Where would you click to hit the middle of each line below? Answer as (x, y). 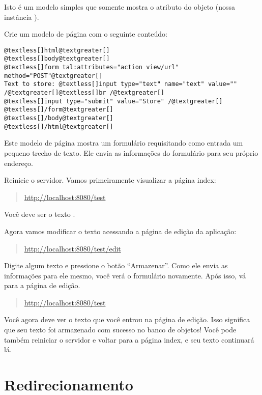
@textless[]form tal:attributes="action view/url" (92, 67)
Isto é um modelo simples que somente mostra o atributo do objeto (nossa (120, 7)
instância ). (22, 17)
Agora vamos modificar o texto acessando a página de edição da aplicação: (120, 231)
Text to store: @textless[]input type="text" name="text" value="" (121, 84)
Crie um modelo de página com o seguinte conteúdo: (86, 34)
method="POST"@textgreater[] (53, 76)
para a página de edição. (42, 285)
